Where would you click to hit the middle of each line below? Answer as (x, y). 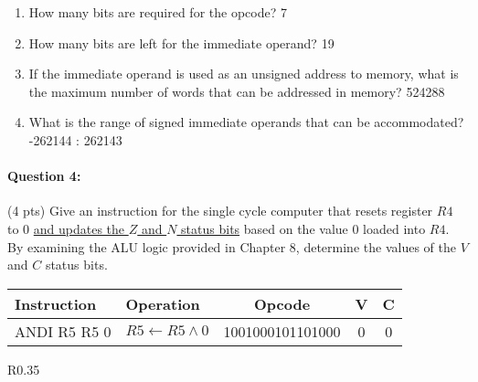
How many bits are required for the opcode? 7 (158, 12)
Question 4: (44, 176)
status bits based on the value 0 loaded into (303, 228)
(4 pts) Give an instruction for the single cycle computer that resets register (220, 211)
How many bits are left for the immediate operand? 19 (181, 42)
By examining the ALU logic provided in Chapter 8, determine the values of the (232, 246)
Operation (163, 303)
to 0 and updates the (66, 228)
